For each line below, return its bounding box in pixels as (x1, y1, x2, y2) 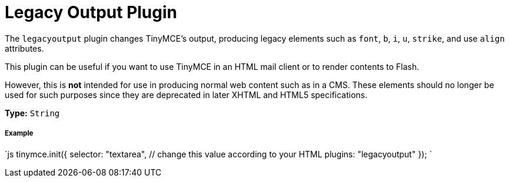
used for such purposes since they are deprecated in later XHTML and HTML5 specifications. (5, 89, 368, 100)
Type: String (5, 107, 60, 118)
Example (5, 129, 34, 138)
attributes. (5, 43, 44, 53)
